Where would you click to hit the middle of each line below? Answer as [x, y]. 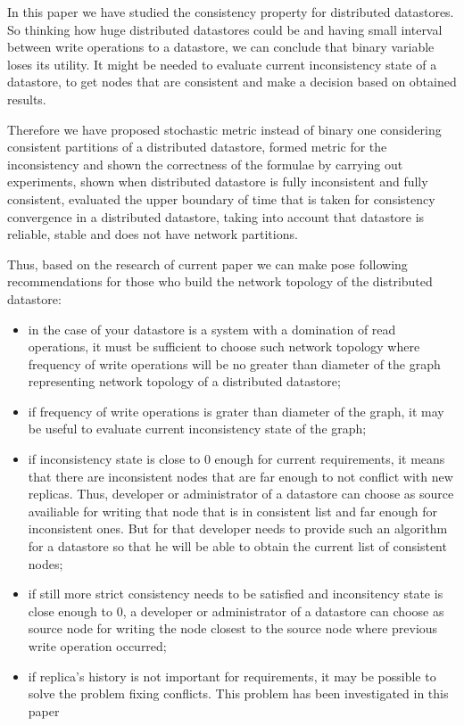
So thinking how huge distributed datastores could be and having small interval [225, 29]
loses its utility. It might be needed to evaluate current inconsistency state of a [222, 64]
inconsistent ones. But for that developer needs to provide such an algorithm [238, 528]
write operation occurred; [97, 646]
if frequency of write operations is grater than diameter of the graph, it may [236, 411]
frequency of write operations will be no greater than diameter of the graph [234, 363]
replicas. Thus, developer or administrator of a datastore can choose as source [241, 494]
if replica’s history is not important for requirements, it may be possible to [232, 676]
